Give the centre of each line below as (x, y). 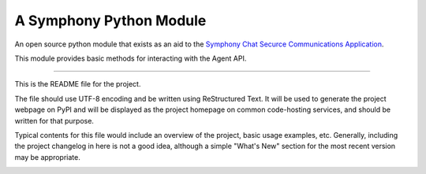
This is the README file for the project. (78, 84)
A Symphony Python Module (110, 20)
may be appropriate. (47, 157)
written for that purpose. (54, 120)
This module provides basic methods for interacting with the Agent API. (131, 58)
